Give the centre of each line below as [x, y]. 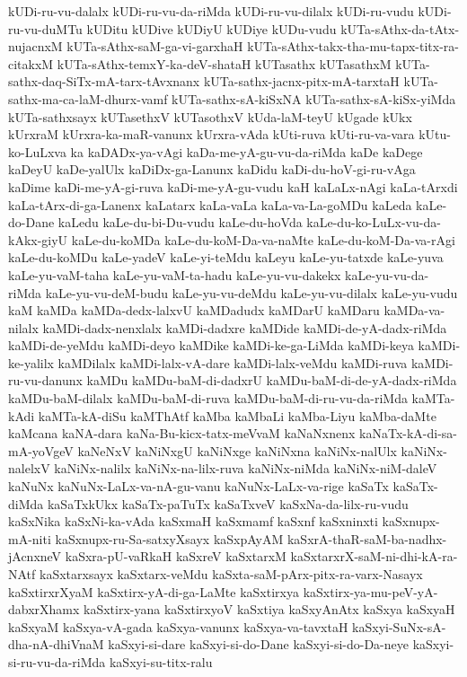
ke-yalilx [31, 362]
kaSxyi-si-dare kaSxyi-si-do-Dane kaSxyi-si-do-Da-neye [258, 644]
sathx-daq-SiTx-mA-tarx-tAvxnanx [104, 81]
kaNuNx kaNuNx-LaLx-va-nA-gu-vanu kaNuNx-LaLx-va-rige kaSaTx [198, 486]
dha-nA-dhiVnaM [56, 644]
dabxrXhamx [44, 609]
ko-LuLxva [37, 151]
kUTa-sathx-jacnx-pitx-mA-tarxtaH [301, 81]
